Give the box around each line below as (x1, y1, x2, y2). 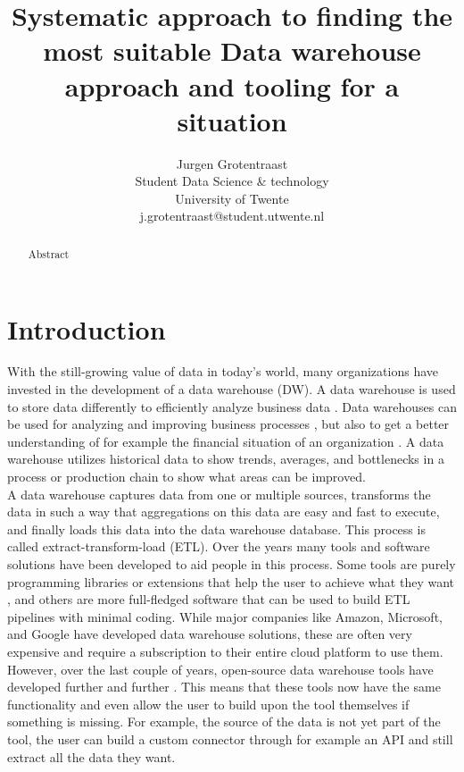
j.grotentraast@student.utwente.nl (139, 206, 325, 225)
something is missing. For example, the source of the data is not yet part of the (7, 712, 441, 731)
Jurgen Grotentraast (176, 154, 288, 172)
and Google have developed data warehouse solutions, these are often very (7, 625, 412, 643)
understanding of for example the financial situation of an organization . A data (7, 432, 444, 450)
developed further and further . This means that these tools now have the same (7, 677, 441, 696)
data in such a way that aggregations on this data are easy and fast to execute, (7, 502, 440, 521)
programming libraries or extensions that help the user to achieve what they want (7, 572, 455, 591)
